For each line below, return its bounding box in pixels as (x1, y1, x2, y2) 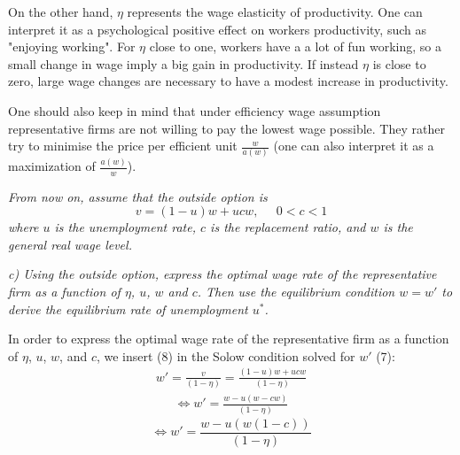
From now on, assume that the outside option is (8, 187, 268, 205)
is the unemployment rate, (54, 218, 196, 236)
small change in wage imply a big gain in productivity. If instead (8, 54, 359, 73)
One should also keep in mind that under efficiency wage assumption (8, 101, 381, 120)
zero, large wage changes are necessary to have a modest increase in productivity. (8, 72, 448, 90)
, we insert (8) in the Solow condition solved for (96, 346, 355, 365)
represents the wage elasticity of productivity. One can (127, 3, 423, 20)
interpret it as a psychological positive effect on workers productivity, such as (8, 19, 426, 38)
